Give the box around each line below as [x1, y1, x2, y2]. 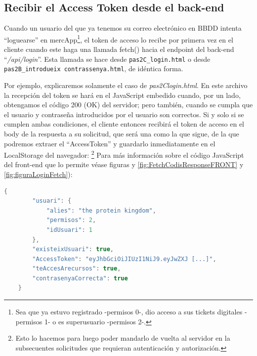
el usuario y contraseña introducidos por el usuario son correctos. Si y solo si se [4, 109, 244, 119]
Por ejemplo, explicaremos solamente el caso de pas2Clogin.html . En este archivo [4, 80, 248, 90]
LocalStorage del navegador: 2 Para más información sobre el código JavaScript [4, 148, 244, 160]
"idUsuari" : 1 [46, 226, 93, 233]
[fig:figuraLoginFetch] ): [4, 169, 73, 179]
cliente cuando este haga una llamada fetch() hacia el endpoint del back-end [4, 44, 234, 54]
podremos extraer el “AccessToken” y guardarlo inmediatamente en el [4, 138, 215, 148]
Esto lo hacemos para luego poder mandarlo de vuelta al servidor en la [15, 333, 230, 343]
